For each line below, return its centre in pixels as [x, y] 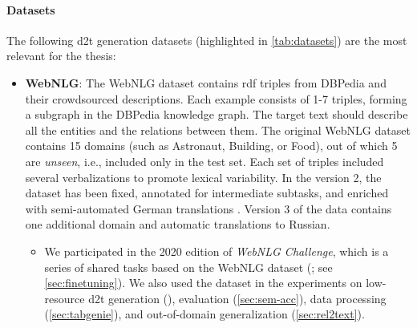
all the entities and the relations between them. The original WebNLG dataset [218, 130]
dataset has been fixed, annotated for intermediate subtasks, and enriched [207, 193]
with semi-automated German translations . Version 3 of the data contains [208, 208]
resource [65, 298]
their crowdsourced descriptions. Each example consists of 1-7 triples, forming [216, 98]
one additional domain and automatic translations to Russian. [178, 224]
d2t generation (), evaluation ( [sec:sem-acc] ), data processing [237, 298]
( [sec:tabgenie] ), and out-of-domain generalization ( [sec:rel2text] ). [204, 314]
